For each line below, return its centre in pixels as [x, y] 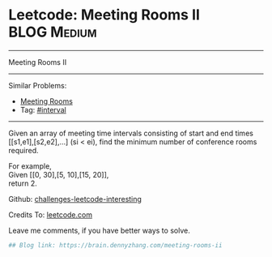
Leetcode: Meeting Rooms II [104, 15]
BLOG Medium [53, 32]
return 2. [23, 183]
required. [23, 150]
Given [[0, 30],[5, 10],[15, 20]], [59, 174]
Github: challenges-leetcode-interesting [75, 199]
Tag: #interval [43, 109]
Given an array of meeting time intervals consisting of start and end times [131, 133]
